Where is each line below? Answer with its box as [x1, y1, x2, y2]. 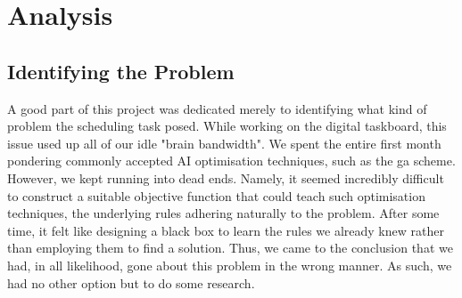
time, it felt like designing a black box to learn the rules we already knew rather [7, 221, 444, 239]
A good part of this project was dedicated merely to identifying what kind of [7, 99, 427, 117]
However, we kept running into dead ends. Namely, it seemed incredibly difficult [7, 168, 444, 187]
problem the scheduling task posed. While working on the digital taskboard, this [7, 117, 447, 135]
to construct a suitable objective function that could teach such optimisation [7, 186, 425, 205]
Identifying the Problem [7, 57, 235, 85]
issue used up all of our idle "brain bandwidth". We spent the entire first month [7, 133, 441, 152]
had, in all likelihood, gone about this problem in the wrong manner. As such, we [7, 255, 452, 274]
